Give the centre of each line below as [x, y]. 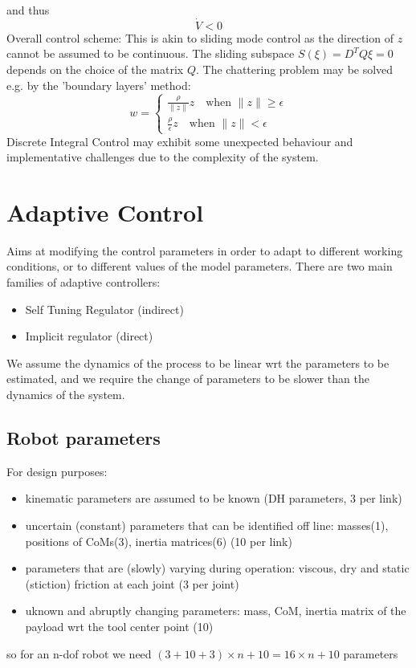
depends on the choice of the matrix [95, 69]
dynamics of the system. [66, 394]
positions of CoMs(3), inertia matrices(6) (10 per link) [159, 541]
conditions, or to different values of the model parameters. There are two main [200, 266]
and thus [28, 10]
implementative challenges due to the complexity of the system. [163, 157]
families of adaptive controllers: [84, 282]
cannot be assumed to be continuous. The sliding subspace [151, 53]
